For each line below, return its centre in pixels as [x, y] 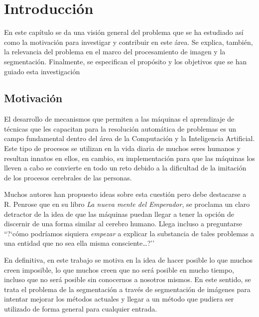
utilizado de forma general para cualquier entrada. [81, 308]
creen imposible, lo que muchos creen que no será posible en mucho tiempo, [119, 269]
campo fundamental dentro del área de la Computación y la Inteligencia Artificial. [129, 138]
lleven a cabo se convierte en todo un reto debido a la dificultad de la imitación [125, 168]
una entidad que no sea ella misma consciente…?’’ [79, 243]
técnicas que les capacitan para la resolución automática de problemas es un [120, 128]
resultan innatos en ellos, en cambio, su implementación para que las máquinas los [129, 158]
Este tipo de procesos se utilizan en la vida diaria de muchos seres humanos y [122, 148]
